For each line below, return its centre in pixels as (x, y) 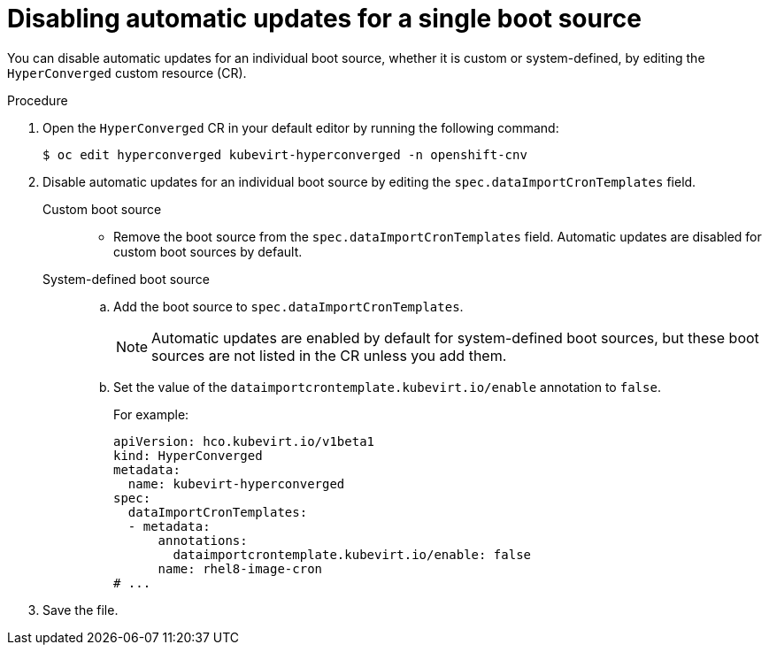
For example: (151, 414)
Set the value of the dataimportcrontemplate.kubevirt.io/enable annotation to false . (387, 387)
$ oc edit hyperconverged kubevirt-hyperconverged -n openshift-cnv (285, 154)
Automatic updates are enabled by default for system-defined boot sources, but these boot (455, 338)
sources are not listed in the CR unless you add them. (329, 355)
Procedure (38, 100)
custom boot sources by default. (208, 251)
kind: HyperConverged (188, 455)
